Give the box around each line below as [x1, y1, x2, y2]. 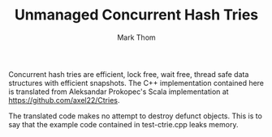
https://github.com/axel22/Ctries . [8, 95, 120, 105]
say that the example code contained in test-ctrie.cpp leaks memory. [8, 119, 239, 129]
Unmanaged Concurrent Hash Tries [14, 6, 259, 24]
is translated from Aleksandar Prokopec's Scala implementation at [8, 87, 229, 96]
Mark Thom [117, 32, 156, 42]
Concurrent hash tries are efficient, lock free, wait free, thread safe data [8, 69, 249, 79]
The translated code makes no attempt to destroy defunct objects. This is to [8, 111, 262, 121]
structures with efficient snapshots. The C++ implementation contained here [8, 78, 265, 88]
